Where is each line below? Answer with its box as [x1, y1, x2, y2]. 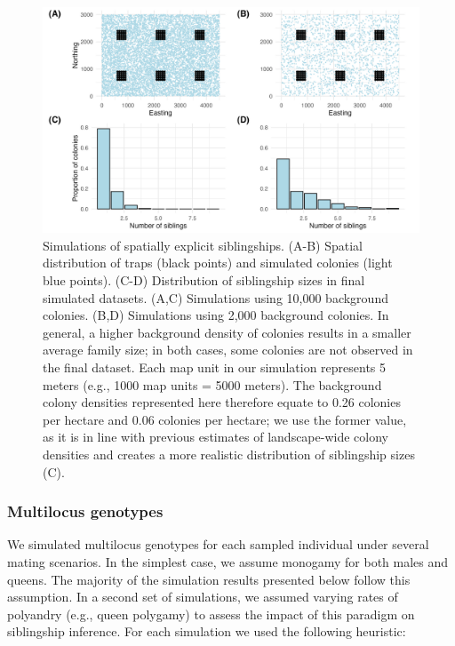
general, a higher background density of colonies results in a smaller [43, 323, 411, 341]
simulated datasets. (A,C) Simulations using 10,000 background [43, 288, 388, 307]
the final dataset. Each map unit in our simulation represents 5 [43, 357, 387, 376]
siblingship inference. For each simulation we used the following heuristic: [7, 622, 406, 641]
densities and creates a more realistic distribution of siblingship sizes [43, 444, 415, 463]
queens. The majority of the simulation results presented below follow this [7, 570, 411, 588]
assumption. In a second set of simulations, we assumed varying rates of [7, 587, 398, 606]
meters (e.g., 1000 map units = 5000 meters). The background [43, 375, 382, 394]
